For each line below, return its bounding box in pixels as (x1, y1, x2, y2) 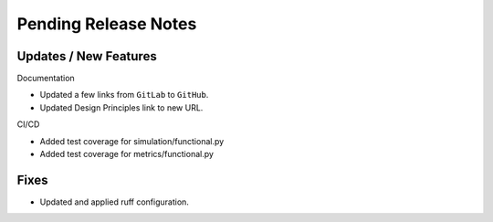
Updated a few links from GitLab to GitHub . (39, 90, 209, 100)
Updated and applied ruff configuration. (39, 196, 189, 207)
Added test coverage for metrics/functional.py (39, 149, 215, 160)
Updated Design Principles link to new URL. (39, 101, 204, 113)
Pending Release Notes (16, 14, 197, 34)
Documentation (16, 73, 75, 84)
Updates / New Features (16, 48, 157, 64)
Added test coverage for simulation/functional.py (39, 135, 225, 146)
